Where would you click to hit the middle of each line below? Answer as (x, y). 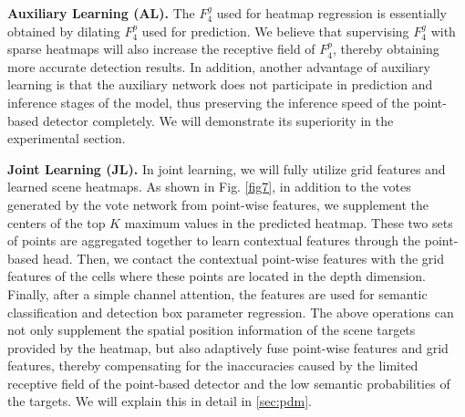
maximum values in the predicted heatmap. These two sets (289, 222)
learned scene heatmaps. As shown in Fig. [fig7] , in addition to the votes (209, 187)
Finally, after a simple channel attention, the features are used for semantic (217, 293)
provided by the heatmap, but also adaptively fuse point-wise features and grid (228, 347)
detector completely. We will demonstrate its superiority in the (218, 120)
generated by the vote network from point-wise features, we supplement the (218, 204)
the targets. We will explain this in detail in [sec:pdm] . (160, 401)
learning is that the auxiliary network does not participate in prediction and (220, 84)
